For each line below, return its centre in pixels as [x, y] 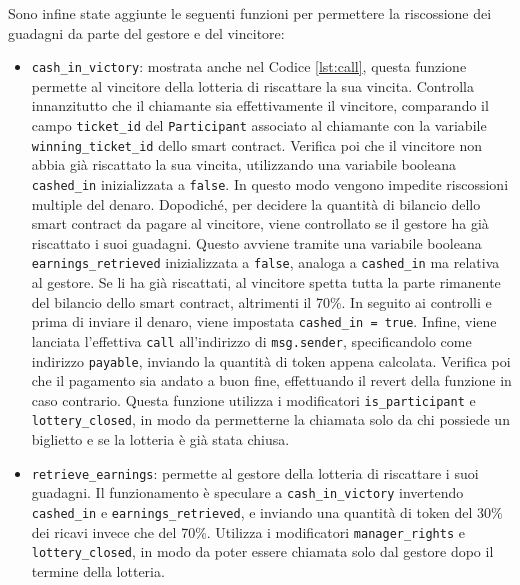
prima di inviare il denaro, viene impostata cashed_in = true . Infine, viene [264, 321]
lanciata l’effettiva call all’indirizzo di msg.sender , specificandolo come [251, 340]
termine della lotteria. [98, 570]
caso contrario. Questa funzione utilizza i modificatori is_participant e [253, 399]
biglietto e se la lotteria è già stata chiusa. [160, 439]
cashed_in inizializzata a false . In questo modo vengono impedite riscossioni [270, 183]
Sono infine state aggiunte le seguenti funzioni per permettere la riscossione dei [250, 13]
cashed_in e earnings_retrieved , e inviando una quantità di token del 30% [267, 512]
